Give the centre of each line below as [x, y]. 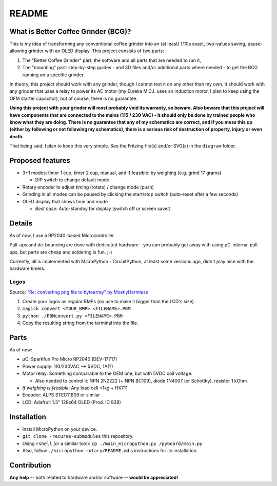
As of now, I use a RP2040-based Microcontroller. [62, 235]
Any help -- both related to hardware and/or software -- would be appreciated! [94, 477]
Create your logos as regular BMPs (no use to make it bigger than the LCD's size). [109, 301]
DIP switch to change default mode [72, 180]
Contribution [30, 465]
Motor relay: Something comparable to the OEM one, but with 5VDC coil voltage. [107, 373]
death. [17, 136]
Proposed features [40, 161]
